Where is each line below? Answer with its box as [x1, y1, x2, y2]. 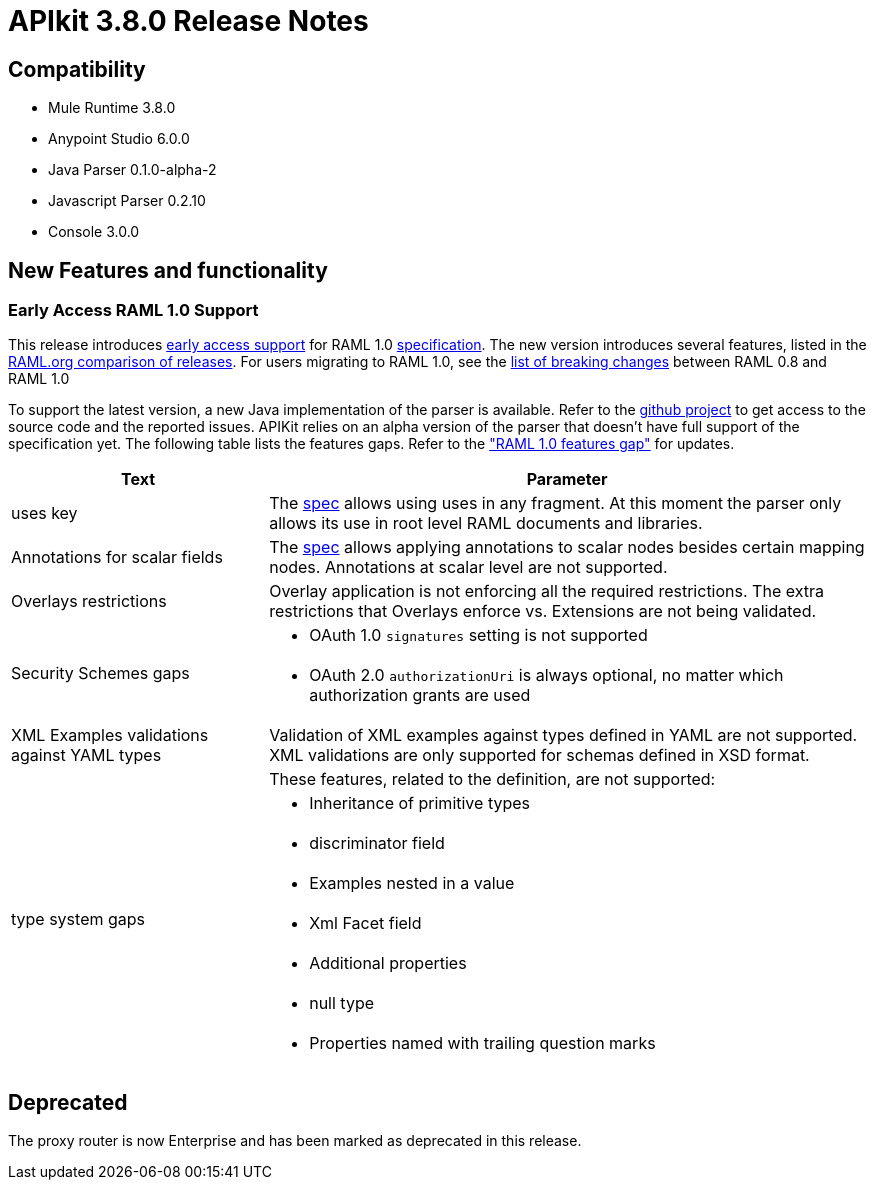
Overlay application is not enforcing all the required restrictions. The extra [269, 581, 824, 602]
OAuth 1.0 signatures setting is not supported [309, 625, 648, 646]
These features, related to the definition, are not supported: [269, 769, 716, 790]
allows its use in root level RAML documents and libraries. [269, 513, 703, 534]
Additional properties [309, 953, 467, 974]
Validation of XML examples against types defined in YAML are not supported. [269, 725, 858, 746]
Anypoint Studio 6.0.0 [48, 130, 190, 148]
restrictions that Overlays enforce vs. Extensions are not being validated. [269, 601, 817, 622]
